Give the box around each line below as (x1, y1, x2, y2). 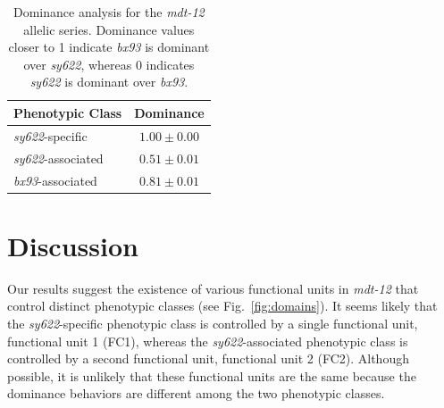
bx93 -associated (13, 171, 97, 189)
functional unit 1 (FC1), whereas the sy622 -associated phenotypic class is (7, 331, 408, 350)
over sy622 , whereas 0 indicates (23, 54, 195, 73)
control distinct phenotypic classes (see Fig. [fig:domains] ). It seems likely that (7, 296, 438, 315)
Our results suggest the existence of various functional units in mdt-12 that (7, 279, 419, 297)
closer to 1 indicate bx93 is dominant (8, 37, 210, 56)
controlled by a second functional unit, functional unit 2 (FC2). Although (7, 349, 409, 368)
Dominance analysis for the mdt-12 (13, 3, 205, 21)
